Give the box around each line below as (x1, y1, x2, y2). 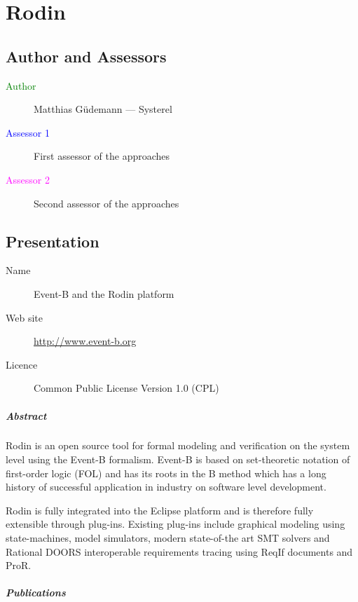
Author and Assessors (6, 45, 167, 67)
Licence (6, 357, 38, 371)
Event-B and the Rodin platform (34, 286, 174, 301)
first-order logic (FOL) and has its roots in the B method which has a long (6, 465, 326, 480)
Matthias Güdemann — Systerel (34, 102, 172, 116)
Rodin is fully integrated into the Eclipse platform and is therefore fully (6, 502, 314, 517)
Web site (6, 310, 43, 324)
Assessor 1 (6, 125, 50, 139)
